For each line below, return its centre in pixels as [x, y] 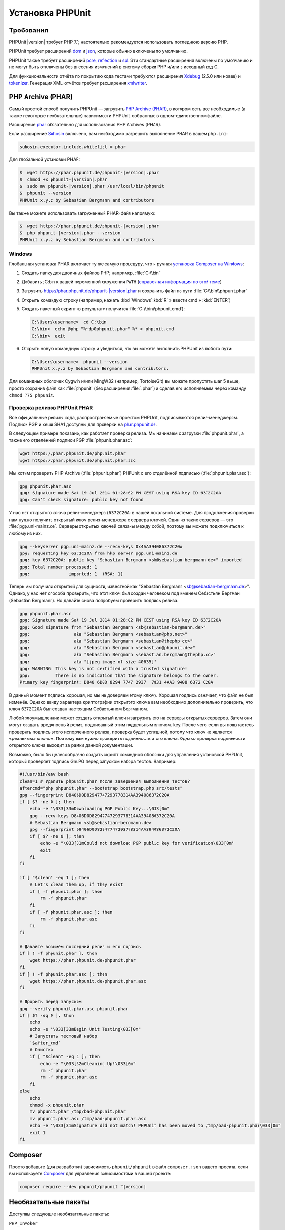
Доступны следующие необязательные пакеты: [59, 1214]
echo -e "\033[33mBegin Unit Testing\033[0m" [85, 1029]
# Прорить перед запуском [51, 1002]
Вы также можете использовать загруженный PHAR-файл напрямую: [82, 213]
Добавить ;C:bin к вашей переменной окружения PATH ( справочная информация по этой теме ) [121, 282]
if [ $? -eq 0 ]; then [47, 1015]
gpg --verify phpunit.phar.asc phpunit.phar [74, 1008]
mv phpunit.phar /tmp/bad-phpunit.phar [78, 1112]
